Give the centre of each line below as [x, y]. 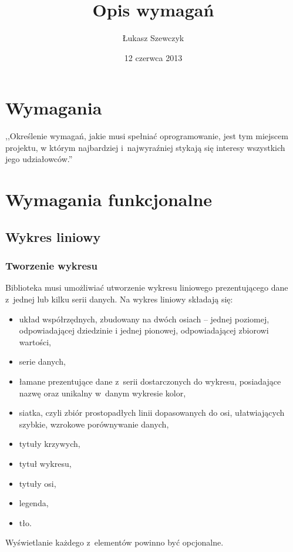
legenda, [34, 503]
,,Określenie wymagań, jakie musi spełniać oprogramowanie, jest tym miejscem [147, 136]
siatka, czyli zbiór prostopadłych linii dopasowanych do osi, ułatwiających [152, 413]
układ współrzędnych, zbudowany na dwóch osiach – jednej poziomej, [144, 319]
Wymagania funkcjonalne [109, 199]
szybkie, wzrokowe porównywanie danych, [94, 424]
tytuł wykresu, [45, 463]
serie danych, [42, 361]
